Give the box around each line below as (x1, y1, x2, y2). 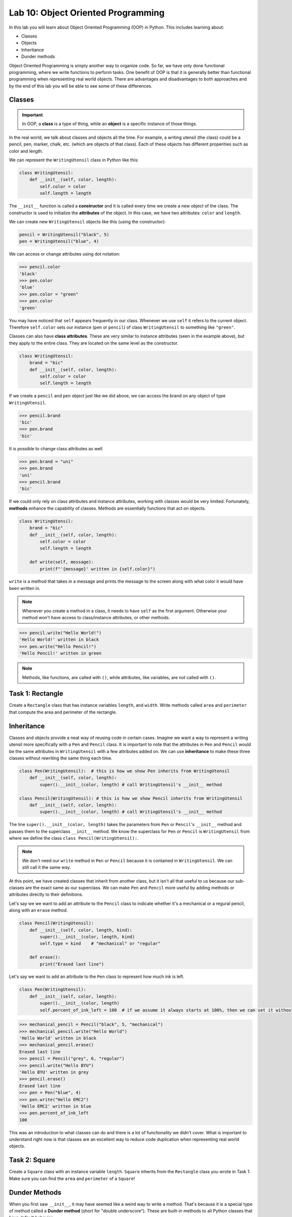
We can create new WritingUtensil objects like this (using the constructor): (9, 219, 166, 224)
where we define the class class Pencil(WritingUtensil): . (9, 835, 139, 841)
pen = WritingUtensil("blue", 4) (19, 239, 99, 244)
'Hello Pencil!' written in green (19, 650, 102, 656)
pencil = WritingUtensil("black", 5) (19, 232, 109, 237)
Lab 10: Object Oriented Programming (9, 7, 165, 18)
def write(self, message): (29, 559, 94, 565)
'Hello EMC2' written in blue (19, 1103, 91, 1109)
